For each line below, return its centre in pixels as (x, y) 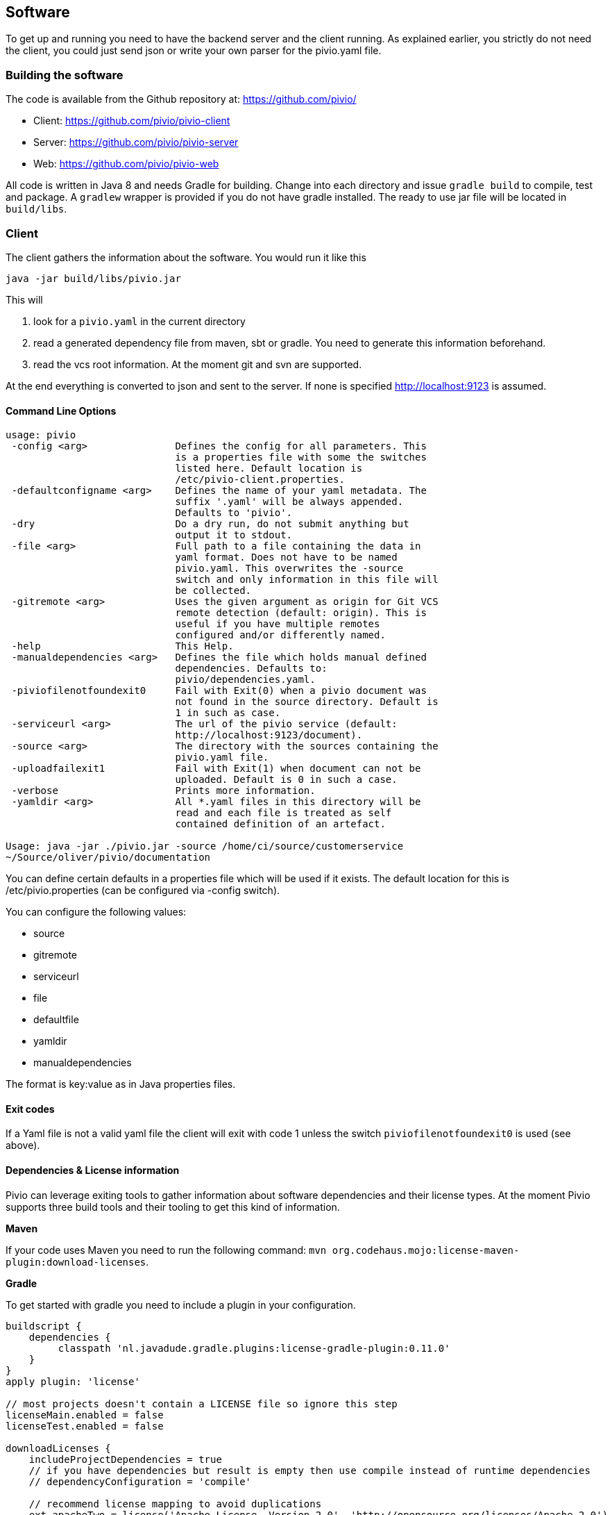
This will (24, 299)
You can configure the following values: (96, 912)
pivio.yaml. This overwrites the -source (289, 569)
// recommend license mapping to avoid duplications (175, 1504)
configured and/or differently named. (280, 635)
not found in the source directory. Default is (307, 702)
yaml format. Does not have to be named (286, 557)
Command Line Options (61, 411)
